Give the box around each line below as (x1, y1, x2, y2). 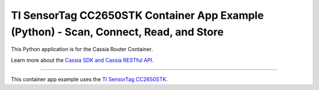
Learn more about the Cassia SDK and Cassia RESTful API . (11, 56, 154, 64)
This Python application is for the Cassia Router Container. (11, 46, 153, 53)
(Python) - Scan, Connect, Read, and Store (11, 25, 224, 38)
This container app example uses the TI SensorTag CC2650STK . (11, 76, 168, 83)
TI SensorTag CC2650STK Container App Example (11, 9, 264, 22)
